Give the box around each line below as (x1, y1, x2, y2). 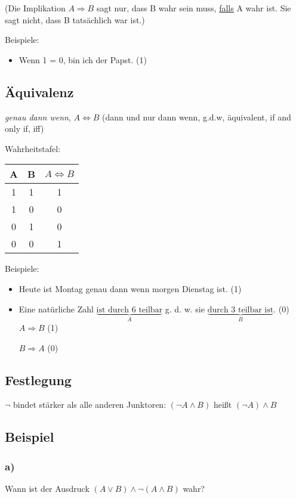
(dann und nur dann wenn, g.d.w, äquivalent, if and (102, 110, 291, 123)
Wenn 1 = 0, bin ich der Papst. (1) (18, 53, 147, 66)
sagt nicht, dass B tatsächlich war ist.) (5, 13, 145, 26)
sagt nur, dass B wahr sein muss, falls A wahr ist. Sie (96, 2, 291, 14)
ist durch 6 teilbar (96, 305, 163, 314)
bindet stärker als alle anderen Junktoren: (13, 398, 166, 411)
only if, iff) (5, 122, 44, 135)
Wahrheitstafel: (5, 142, 61, 154)
